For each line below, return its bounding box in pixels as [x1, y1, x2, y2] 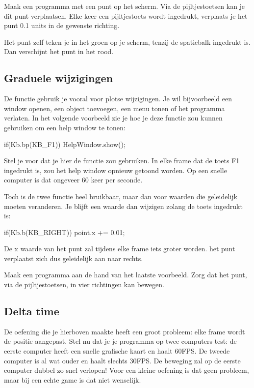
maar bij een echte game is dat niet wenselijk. [4, 374, 141, 385]
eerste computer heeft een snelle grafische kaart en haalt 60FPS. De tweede [4, 346, 230, 356]
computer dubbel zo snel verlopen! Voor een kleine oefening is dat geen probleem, [4, 365, 249, 375]
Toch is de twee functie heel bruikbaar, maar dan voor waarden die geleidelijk [4, 191, 237, 201]
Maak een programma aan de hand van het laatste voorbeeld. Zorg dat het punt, [4, 269, 247, 280]
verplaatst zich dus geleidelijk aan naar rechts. [4, 253, 143, 263]
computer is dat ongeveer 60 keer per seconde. [4, 175, 143, 185]
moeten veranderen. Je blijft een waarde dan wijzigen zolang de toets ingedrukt [4, 201, 243, 211]
